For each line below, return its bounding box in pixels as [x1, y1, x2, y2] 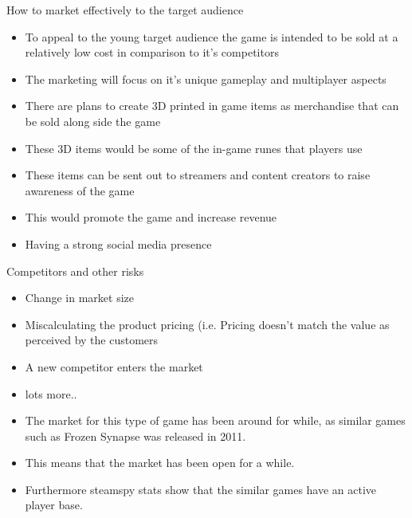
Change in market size [25, 289, 135, 306]
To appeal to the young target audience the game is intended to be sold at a [25, 28, 398, 45]
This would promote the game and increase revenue [25, 209, 277, 226]
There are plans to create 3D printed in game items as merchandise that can [25, 97, 399, 114]
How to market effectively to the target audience [6, 2, 244, 18]
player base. [25, 496, 83, 513]
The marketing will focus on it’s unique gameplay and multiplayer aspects [25, 70, 386, 87]
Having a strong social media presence [25, 235, 212, 252]
